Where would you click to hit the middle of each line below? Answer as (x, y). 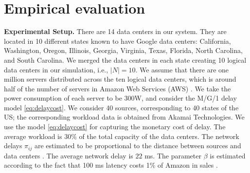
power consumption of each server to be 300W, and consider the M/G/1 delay (120, 98)
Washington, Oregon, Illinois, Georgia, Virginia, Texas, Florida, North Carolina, (123, 50)
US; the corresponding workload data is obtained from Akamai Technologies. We (124, 117)
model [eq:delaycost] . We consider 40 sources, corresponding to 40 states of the (121, 107)
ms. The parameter (173, 155)
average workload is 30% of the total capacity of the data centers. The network (122, 136)
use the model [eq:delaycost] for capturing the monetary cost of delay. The (115, 127)
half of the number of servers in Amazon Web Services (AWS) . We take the (117, 88)
